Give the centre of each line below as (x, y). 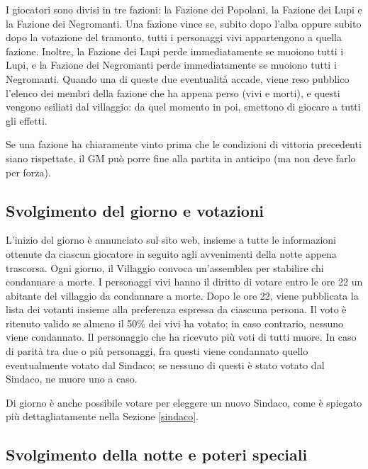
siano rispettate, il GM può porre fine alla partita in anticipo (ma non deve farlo (181, 158)
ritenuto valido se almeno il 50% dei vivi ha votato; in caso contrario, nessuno (175, 323)
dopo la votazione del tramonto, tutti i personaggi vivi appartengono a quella (174, 37)
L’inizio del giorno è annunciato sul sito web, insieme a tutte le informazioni (171, 240)
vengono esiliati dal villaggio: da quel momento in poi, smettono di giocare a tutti (183, 107)
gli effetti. (27, 120)
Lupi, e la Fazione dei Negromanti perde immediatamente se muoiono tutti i (171, 65)
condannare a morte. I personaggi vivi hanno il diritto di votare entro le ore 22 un (184, 282)
